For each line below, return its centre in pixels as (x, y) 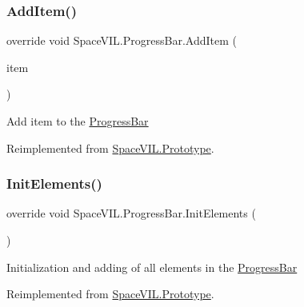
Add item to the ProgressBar (78, 121)
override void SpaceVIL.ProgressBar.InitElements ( (131, 213)
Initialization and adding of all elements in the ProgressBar (152, 267)
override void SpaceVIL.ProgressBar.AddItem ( (122, 40)
